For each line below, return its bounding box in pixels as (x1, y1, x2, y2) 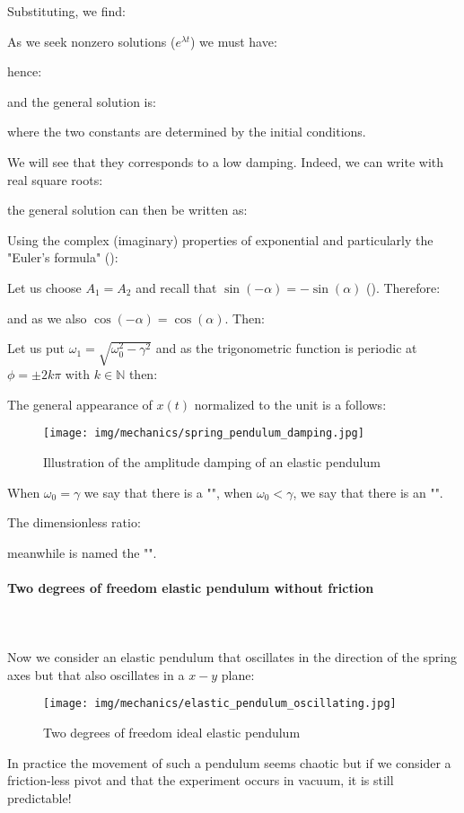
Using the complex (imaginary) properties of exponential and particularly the (7, 230, 433, 249)
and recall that (136, 278, 217, 296)
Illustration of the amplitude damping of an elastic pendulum (43, 452, 381, 471)
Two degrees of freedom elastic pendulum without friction (7, 578, 374, 596)
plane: (221, 665, 255, 684)
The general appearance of (7, 394, 153, 413)
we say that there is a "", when (83, 482, 253, 501)
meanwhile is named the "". (7, 543, 157, 561)
